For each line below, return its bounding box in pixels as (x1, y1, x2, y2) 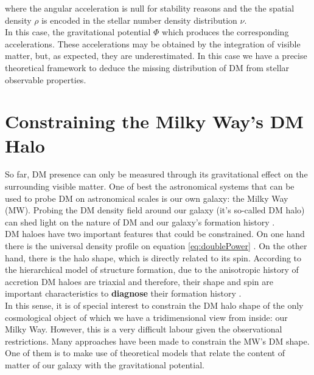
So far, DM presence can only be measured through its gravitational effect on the (5, 168, 308, 181)
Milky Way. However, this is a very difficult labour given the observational (5, 323, 282, 335)
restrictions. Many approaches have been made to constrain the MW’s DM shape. (5, 334, 310, 347)
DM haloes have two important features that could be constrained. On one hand (5, 227, 305, 240)
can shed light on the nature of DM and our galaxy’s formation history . (5, 215, 275, 228)
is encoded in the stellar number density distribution (41, 13, 237, 26)
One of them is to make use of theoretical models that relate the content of (5, 346, 285, 359)
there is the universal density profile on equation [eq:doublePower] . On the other (5, 239, 307, 252)
